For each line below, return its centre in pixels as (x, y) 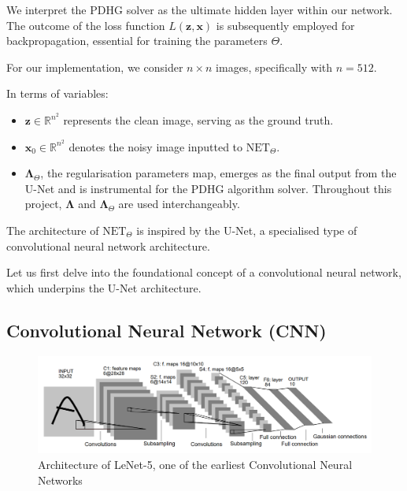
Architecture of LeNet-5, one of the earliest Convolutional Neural (195, 464)
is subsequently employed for (285, 25)
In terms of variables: (57, 93)
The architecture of (53, 231)
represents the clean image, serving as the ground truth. (198, 120)
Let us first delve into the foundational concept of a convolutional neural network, (204, 272)
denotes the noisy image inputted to (156, 146)
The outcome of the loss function (86, 25)
